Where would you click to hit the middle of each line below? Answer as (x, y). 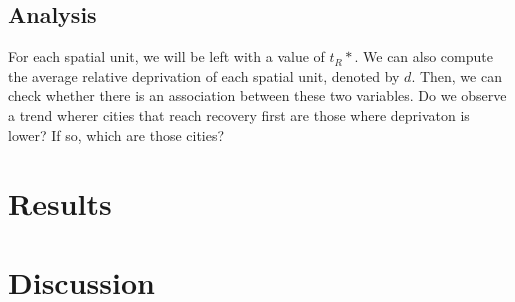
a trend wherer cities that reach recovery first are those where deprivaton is (239, 114)
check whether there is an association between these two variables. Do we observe (257, 95)
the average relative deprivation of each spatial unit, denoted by (204, 75)
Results (60, 203)
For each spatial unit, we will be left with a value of (166, 56)
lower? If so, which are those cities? (116, 134)
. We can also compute (423, 56)
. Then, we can (456, 75)
